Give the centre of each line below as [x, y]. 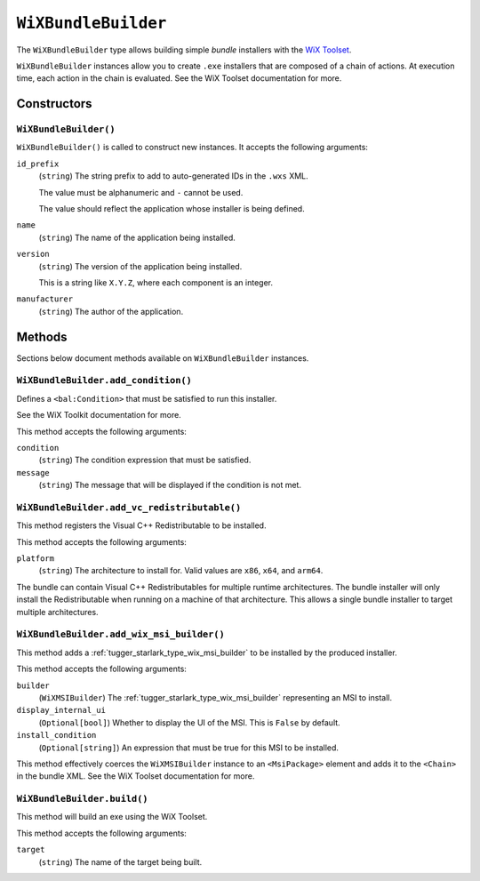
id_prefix [38, 164]
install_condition [56, 735]
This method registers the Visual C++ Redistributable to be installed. [141, 525]
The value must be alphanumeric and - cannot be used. [141, 192]
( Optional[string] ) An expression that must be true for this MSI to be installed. [189, 748]
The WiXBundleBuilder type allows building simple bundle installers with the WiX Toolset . [184, 50]
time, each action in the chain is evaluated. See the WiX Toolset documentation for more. [179, 78]
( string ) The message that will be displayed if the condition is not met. [170, 485]
